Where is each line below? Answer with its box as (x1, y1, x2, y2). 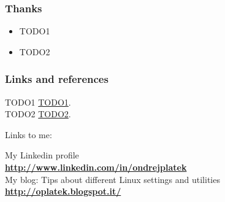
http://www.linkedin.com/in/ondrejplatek (5, 161, 187, 173)
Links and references (5, 71, 109, 87)
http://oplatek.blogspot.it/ (5, 185, 121, 198)
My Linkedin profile (5, 149, 79, 161)
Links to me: (5, 128, 52, 141)
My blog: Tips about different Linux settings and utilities (5, 173, 220, 185)
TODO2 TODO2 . (5, 107, 71, 120)
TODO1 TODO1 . (5, 95, 71, 108)
